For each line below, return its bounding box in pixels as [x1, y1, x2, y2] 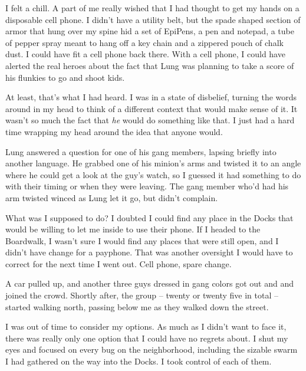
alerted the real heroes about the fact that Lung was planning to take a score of [5, 59, 294, 71]
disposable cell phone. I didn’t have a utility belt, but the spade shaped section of [5, 13, 301, 25]
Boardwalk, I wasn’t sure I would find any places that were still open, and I [5, 234, 279, 247]
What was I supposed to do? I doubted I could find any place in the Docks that [5, 211, 294, 224]
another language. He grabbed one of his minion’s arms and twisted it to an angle [5, 157, 301, 169]
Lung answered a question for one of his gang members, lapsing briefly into [5, 145, 277, 157]
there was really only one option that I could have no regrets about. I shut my [5, 331, 288, 344]
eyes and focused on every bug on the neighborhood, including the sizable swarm [5, 343, 298, 356]
